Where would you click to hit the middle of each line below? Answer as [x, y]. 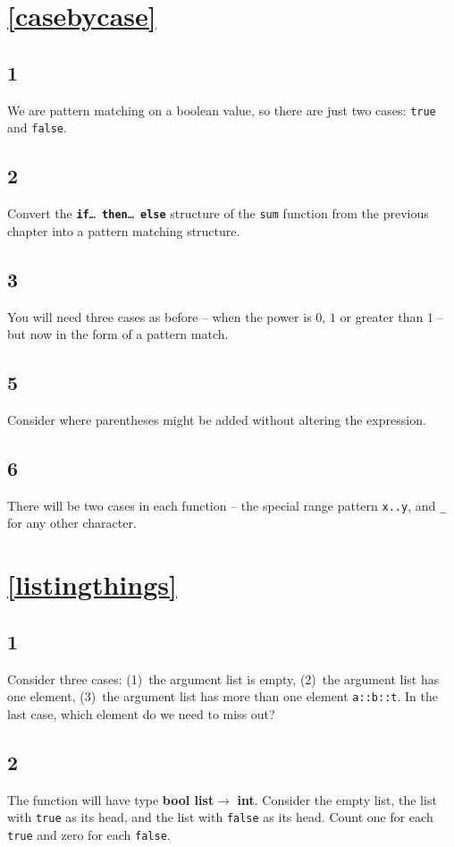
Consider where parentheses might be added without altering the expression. [217, 419]
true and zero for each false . [89, 834]
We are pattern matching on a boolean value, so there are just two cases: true [222, 110]
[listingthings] [92, 584]
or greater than [382, 316]
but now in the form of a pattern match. [118, 334]
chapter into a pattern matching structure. [124, 230]
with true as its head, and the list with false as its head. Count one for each [220, 817]
